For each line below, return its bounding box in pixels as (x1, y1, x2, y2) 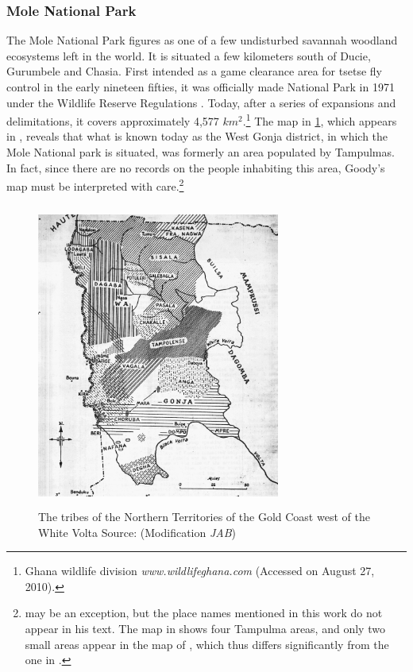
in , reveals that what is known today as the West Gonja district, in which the (6, 128, 388, 145)
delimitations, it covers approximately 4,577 (6, 112, 219, 129)
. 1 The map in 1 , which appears (242, 110, 397, 129)
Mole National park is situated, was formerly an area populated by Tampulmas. (6, 144, 395, 160)
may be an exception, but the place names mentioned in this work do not (25, 604, 383, 621)
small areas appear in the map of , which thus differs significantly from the (25, 635, 389, 652)
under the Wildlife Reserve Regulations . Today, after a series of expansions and (6, 94, 396, 110)
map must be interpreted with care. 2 (6, 176, 184, 194)
